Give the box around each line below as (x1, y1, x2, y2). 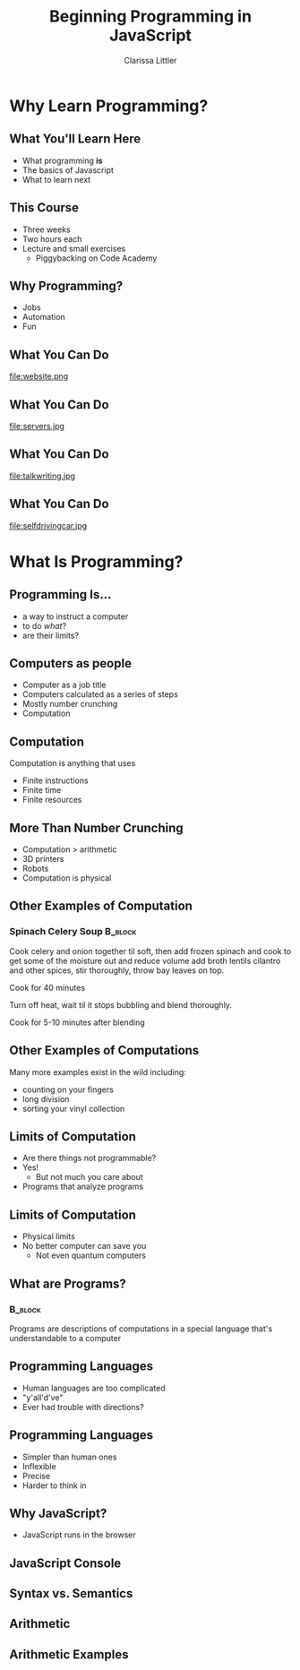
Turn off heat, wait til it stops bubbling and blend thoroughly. (9, 999, 233, 1010)
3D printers (21, 854, 64, 865)
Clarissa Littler (124, 55, 177, 65)
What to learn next (21, 174, 91, 185)
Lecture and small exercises (21, 243, 126, 254)
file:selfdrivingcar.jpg (9, 520, 88, 530)
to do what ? (21, 620, 67, 631)
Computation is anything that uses (9, 758, 136, 769)
